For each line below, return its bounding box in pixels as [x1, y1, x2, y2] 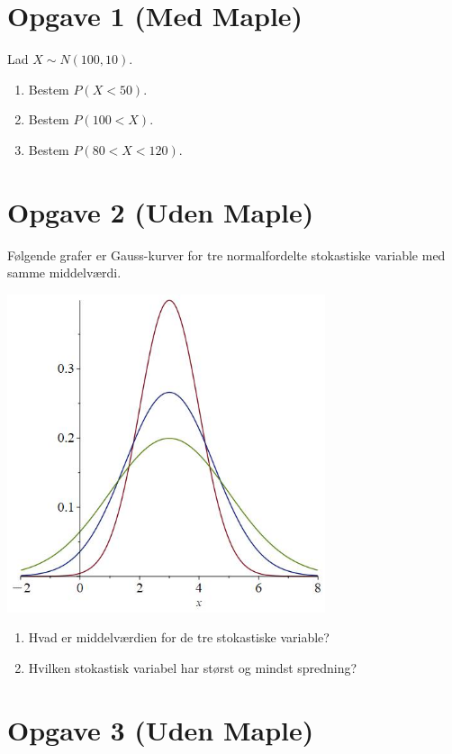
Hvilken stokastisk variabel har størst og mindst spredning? [28, 658, 357, 677]
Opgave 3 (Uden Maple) [7, 711, 314, 748]
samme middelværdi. [7, 263, 122, 282]
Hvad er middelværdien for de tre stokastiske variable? [28, 628, 330, 647]
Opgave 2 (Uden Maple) [7, 193, 314, 230]
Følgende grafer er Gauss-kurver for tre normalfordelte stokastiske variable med [7, 245, 446, 264]
